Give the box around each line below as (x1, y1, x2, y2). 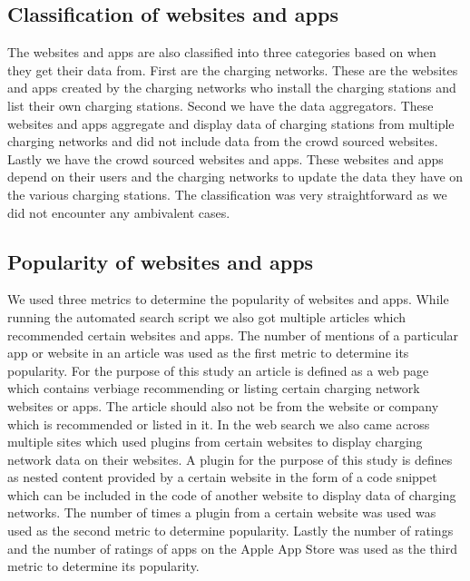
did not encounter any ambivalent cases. (7, 202, 230, 222)
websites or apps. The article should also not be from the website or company (7, 396, 439, 415)
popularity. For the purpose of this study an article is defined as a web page (7, 360, 429, 379)
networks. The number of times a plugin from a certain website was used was (7, 503, 436, 522)
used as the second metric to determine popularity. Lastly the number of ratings (7, 521, 454, 540)
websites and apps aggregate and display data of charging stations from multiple (7, 113, 455, 133)
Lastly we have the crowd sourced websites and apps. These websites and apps (7, 149, 444, 168)
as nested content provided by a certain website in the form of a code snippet (7, 468, 437, 487)
